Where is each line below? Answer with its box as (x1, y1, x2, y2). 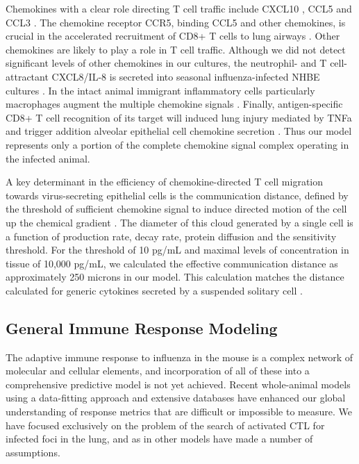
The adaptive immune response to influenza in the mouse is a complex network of (6, 349, 353, 364)
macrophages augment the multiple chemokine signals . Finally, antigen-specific (6, 97, 343, 111)
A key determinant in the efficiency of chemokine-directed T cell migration (6, 174, 324, 189)
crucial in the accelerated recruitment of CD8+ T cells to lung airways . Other (6, 28, 340, 43)
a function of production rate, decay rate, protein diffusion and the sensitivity (6, 229, 337, 243)
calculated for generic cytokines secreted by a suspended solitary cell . (6, 283, 303, 297)
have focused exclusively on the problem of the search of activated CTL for (6, 417, 325, 432)
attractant (6, 69, 49, 83)
